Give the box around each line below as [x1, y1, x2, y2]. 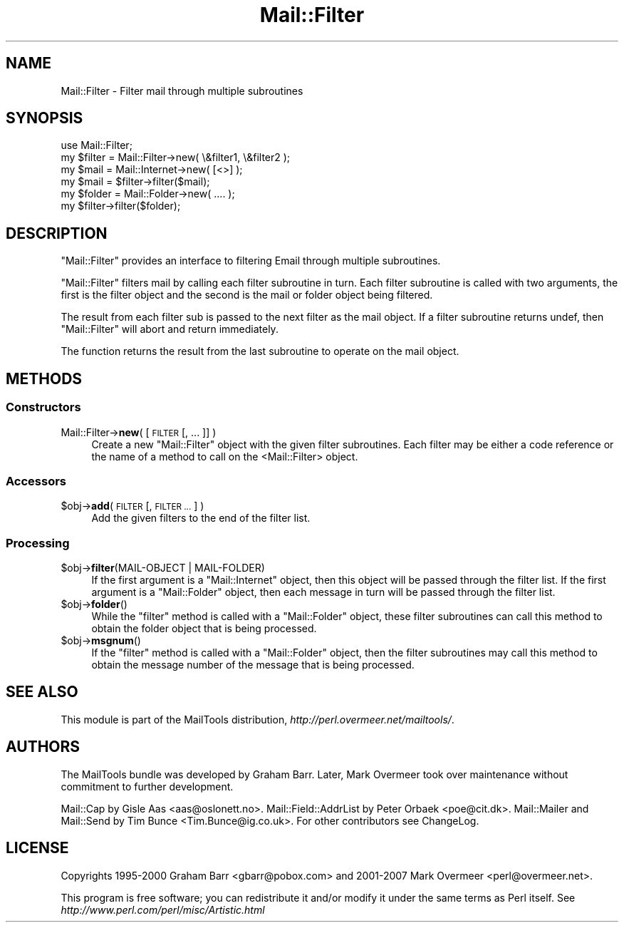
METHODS [6, 369, 83, 388]
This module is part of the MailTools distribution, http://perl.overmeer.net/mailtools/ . [61, 713, 454, 726]
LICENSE [6, 839, 69, 857]
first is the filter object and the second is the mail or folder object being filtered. [61, 289, 433, 301]
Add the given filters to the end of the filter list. [91, 512, 311, 525]
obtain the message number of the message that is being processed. [91, 659, 415, 671]
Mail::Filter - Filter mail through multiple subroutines [61, 84, 303, 97]
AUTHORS [6, 738, 80, 756]
